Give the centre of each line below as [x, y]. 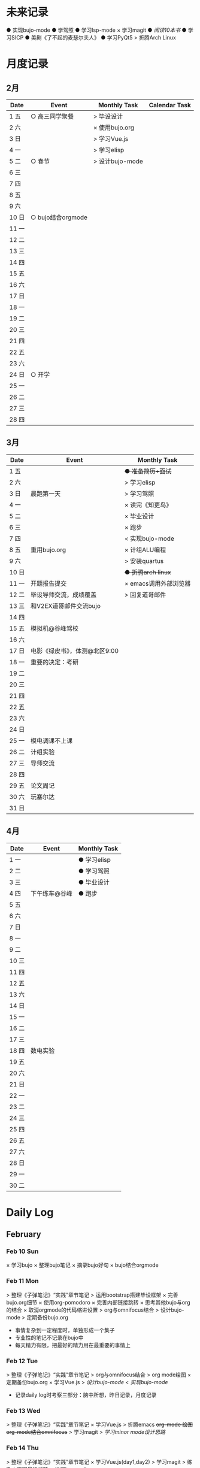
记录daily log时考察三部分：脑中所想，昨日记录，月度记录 [86, 1395]
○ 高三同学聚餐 [52, 116]
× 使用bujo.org [114, 128]
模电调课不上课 [52, 740]
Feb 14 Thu [22, 1448]
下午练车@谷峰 [52, 893]
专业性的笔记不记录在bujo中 [49, 1337]
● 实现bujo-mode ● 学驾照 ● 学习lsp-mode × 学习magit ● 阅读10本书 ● [96, 30]
